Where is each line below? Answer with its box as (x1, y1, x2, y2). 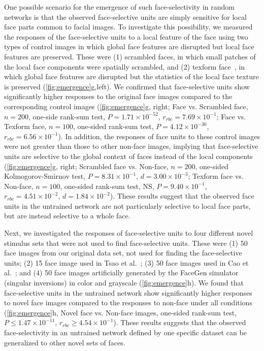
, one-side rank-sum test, (28, 111, 105, 121)
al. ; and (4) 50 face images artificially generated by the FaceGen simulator (4, 267, 239, 278)
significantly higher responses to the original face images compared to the (4, 91, 233, 102)
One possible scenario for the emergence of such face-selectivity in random (4, 2, 235, 12)
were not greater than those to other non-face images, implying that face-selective (4, 141, 258, 151)
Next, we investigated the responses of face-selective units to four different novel (4, 228, 253, 238)
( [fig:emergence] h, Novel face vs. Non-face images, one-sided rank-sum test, (4, 307, 237, 317)
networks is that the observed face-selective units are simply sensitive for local (4, 11, 247, 22)
